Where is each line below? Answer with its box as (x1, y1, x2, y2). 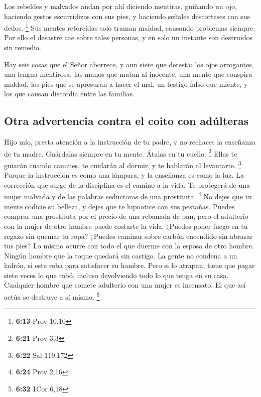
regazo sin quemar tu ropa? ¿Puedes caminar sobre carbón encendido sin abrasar (4, 230, 253, 241)
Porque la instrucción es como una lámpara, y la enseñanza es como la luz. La (4, 170, 244, 180)
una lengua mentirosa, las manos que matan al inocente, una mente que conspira (4, 69, 252, 79)
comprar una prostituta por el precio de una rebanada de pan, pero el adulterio (4, 211, 248, 221)
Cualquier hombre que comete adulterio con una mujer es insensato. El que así (4, 280, 246, 290)
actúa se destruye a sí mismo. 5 (4, 290, 100, 302)
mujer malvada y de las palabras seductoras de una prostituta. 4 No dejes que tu (4, 190, 252, 202)
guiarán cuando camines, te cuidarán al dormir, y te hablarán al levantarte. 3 (4, 159, 241, 170)
